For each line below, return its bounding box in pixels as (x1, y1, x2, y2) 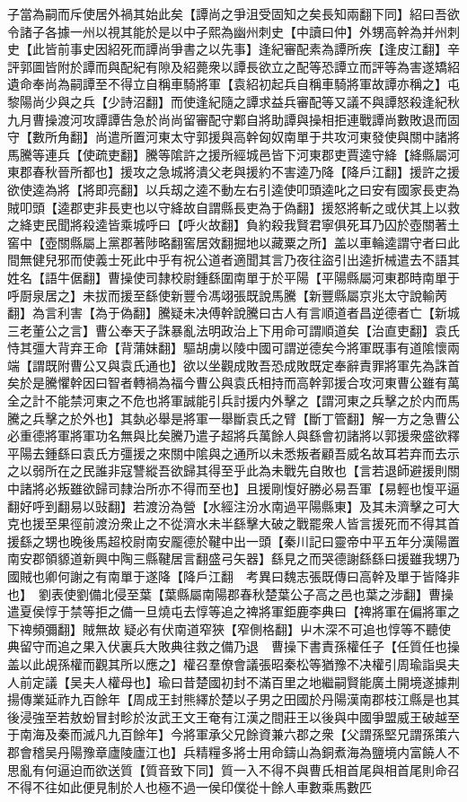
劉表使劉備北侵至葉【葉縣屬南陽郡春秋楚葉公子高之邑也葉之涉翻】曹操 (38, 584, 454, 603)
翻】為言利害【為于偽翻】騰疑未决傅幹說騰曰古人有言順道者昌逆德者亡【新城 (7, 303, 460, 322)
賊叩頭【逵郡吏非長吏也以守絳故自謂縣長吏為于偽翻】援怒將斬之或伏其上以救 (7, 197, 460, 216)
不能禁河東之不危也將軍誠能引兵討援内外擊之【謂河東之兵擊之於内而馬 (44, 391, 460, 410)
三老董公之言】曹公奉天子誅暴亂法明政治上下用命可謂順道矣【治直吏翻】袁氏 (7, 320, 460, 339)
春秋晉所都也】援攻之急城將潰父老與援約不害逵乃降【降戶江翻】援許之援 (31, 162, 460, 181)
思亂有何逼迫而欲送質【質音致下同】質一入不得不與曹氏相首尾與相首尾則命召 (7, 760, 460, 779)
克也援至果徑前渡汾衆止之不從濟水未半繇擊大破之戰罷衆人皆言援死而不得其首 (7, 514, 460, 533)
